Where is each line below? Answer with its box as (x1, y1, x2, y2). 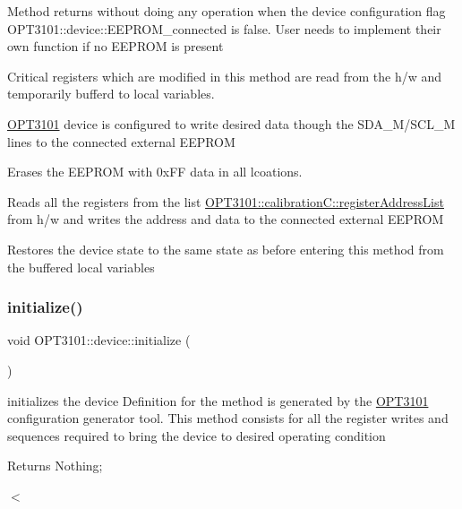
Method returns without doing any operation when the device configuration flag (7, 2, 446, 20)
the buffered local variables (7, 257, 155, 276)
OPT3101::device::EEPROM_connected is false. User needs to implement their (7, 19, 441, 38)
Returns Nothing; (7, 456, 103, 475)
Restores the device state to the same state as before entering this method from (7, 239, 444, 258)
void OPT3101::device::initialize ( (7, 331, 191, 349)
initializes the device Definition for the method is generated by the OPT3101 (7, 391, 429, 410)
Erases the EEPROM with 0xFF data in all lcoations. (7, 162, 303, 181)
